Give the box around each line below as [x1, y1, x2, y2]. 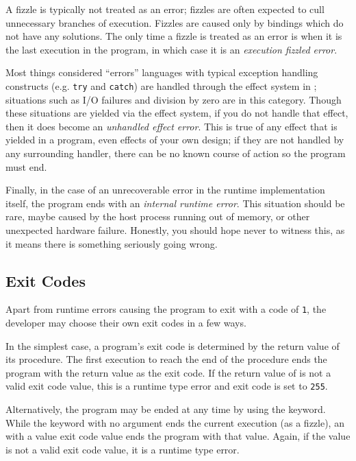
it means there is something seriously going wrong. [5, 236, 218, 250]
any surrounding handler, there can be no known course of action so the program [5, 146, 346, 160]
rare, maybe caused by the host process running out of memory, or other [5, 209, 310, 224]
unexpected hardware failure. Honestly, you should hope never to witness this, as [5, 222, 345, 237]
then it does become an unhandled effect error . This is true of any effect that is [5, 119, 338, 133]
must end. [5, 159, 47, 174]
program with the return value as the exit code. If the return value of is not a [5, 365, 331, 379]
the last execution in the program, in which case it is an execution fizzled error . [5, 42, 338, 56]
